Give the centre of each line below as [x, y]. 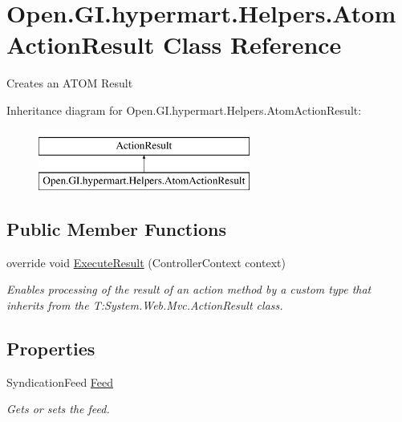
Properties [51, 349]
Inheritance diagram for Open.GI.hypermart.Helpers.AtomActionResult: [184, 110]
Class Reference [252, 45]
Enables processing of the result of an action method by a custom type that [189, 289]
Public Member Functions [116, 229]
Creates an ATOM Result [70, 83]
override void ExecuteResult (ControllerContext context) [146, 262]
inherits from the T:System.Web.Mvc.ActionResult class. [145, 305]
